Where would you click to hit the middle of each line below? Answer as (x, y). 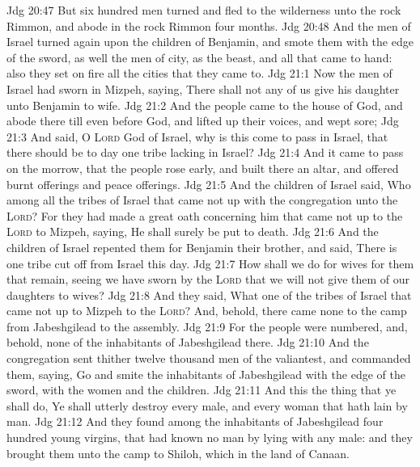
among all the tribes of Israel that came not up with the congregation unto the (202, 200)
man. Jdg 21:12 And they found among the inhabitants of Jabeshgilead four (195, 421)
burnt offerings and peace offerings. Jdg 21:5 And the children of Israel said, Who (209, 184)
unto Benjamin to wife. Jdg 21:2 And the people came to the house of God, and (205, 105)
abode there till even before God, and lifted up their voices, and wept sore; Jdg (203, 121)
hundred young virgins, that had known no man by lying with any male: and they (210, 438)
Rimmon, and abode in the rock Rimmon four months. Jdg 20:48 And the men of (209, 25)
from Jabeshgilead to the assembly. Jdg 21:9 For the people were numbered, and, (207, 326)
